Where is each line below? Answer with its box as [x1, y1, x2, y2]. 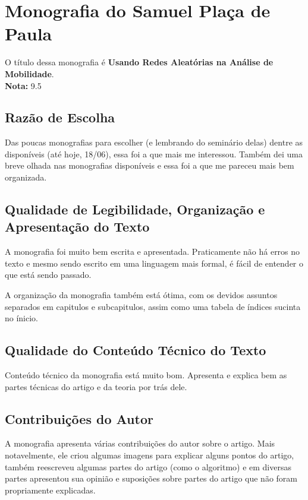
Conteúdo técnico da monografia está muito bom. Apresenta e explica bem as [5, 369, 287, 381]
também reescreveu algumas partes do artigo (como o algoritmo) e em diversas [5, 460, 291, 473]
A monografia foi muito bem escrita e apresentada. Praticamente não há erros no [5, 245, 300, 258]
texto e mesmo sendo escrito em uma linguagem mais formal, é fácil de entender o [5, 257, 303, 269]
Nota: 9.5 [5, 79, 42, 91]
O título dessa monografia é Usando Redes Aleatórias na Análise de [5, 56, 274, 68]
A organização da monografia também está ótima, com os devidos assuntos [5, 289, 278, 301]
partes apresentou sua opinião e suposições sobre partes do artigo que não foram [5, 472, 297, 485]
